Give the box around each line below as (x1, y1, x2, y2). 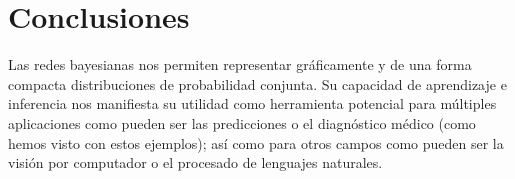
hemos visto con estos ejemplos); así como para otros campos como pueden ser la (8, 132, 504, 153)
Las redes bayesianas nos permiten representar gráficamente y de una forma (8, 54, 472, 75)
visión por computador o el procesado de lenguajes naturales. (8, 152, 383, 173)
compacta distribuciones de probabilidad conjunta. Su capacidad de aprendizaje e (8, 73, 507, 94)
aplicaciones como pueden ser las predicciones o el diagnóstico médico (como (8, 112, 476, 133)
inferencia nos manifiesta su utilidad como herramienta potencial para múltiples (8, 93, 497, 114)
